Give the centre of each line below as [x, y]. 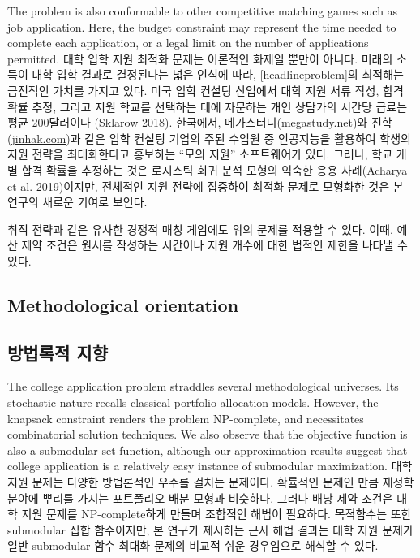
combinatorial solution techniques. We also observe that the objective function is [208, 434]
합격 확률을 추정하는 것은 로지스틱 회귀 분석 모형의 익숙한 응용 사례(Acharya [214, 169]
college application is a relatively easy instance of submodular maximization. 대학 [210, 466]
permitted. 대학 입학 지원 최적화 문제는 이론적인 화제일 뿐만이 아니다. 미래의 [200, 58]
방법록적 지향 [58, 352]
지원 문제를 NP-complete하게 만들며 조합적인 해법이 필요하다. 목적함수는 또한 [216, 514]
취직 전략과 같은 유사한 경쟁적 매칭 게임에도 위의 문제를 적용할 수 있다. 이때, [200, 229]
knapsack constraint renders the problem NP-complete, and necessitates [186, 418]
